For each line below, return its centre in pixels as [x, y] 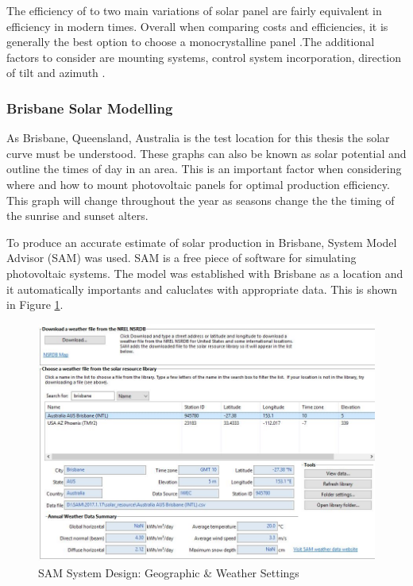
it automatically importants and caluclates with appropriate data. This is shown [202, 289]
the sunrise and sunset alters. [77, 216]
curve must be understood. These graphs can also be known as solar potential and [206, 153]
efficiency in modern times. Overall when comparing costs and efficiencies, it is [197, 26]
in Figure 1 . [35, 305]
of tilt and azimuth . [56, 73]
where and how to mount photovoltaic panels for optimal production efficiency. [198, 184]
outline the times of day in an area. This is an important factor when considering [204, 169]
